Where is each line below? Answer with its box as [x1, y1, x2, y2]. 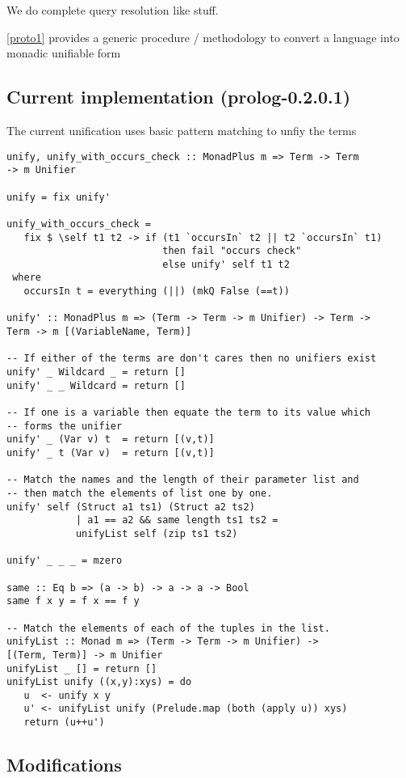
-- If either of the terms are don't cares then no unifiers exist [6, 353, 377, 365]
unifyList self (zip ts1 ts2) [75, 527, 238, 539]
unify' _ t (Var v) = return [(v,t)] [6, 447, 215, 459]
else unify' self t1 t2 [162, 258, 290, 270]
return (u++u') [23, 717, 105, 729]
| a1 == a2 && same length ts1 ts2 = [75, 514, 278, 526]
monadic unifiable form [6, 44, 121, 61]
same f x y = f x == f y [6, 595, 140, 607]
